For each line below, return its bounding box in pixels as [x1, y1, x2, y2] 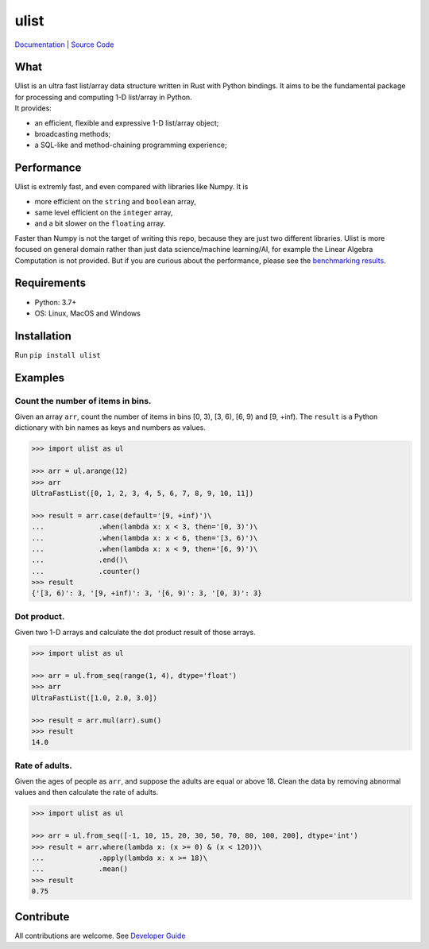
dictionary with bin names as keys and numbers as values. [14, 423, 206, 432]
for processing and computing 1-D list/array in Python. [14, 92, 192, 102]
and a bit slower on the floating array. [34, 219, 166, 228]
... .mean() [31, 865, 129, 873]
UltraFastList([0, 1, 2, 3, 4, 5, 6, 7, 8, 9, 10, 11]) [31, 489, 254, 498]
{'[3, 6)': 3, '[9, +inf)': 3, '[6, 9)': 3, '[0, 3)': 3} [31, 589, 262, 598]
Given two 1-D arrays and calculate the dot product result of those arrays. [14, 628, 256, 637]
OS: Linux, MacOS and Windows [34, 308, 141, 318]
